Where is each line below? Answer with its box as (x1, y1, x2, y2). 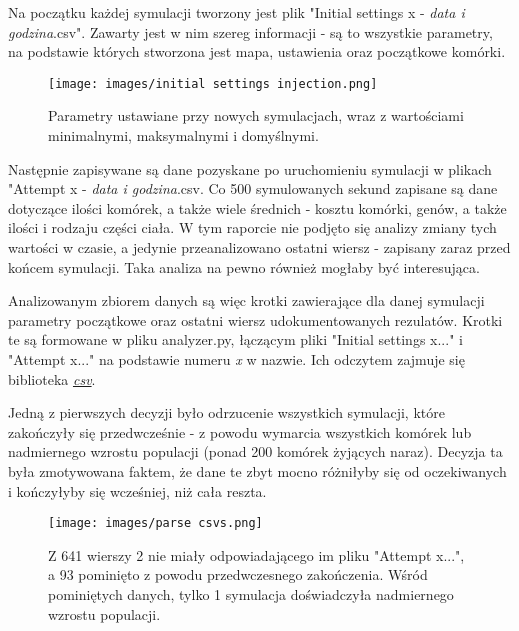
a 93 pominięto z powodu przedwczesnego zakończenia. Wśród (48, 564, 428, 585)
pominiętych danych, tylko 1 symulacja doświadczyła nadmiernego (48, 583, 454, 604)
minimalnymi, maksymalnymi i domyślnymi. (48, 125, 319, 146)
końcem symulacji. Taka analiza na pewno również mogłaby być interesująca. (8, 256, 480, 277)
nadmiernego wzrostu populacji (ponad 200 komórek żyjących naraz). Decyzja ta (8, 441, 503, 462)
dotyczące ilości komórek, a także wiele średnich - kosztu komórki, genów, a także (8, 197, 507, 218)
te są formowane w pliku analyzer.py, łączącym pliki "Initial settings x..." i (8, 329, 463, 350)
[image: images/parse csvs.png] (48, 516, 263, 531)
